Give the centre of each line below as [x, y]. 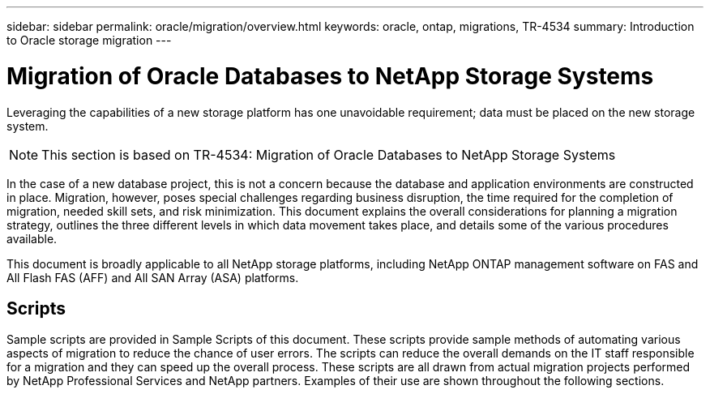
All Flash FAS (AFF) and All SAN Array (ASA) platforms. [153, 277]
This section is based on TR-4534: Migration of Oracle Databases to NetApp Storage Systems [329, 154]
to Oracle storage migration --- [89, 40]
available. [32, 238]
